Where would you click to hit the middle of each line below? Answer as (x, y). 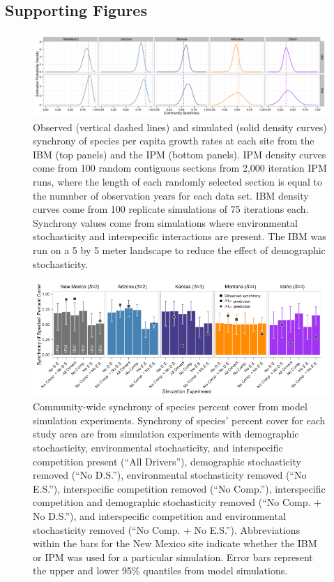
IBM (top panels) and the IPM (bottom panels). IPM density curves (180, 154)
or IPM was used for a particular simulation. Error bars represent (173, 557)
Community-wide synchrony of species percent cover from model (170, 406)
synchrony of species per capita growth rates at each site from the (174, 141)
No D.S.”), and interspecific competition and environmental (159, 516)
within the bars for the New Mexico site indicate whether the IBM (175, 543)
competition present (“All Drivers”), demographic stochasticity (167, 461)
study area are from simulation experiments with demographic (166, 434)
